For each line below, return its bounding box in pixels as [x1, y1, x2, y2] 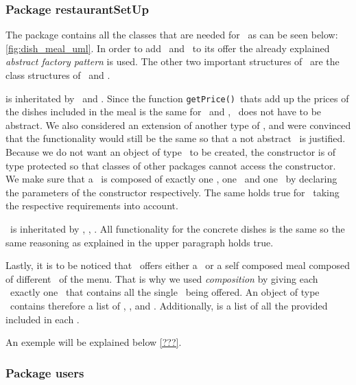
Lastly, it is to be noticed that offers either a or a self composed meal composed [5, 258, 350, 272]
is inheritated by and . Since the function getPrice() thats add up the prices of [5, 91, 349, 105]
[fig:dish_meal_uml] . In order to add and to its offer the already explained [5, 40, 330, 55]
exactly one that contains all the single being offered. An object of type [10, 285, 320, 299]
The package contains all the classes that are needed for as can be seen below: [5, 27, 338, 42]
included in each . [5, 312, 80, 326]
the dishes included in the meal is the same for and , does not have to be [5, 104, 322, 119]
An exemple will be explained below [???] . [5, 335, 182, 349]
